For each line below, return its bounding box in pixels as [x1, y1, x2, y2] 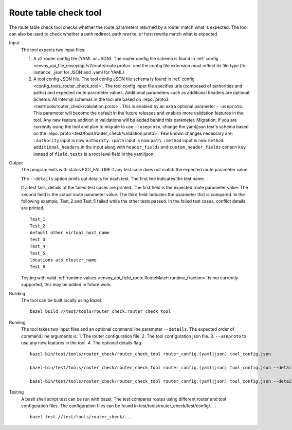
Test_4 [30, 244, 46, 249]
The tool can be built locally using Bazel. [21, 297, 102, 303]
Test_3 [30, 236, 46, 242]
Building [9, 290, 26, 296]
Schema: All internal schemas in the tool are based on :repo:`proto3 [33, 96, 169, 102]
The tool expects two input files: [21, 47, 86, 53]
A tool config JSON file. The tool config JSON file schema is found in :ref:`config [33, 76, 195, 82]
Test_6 [30, 264, 46, 269]
